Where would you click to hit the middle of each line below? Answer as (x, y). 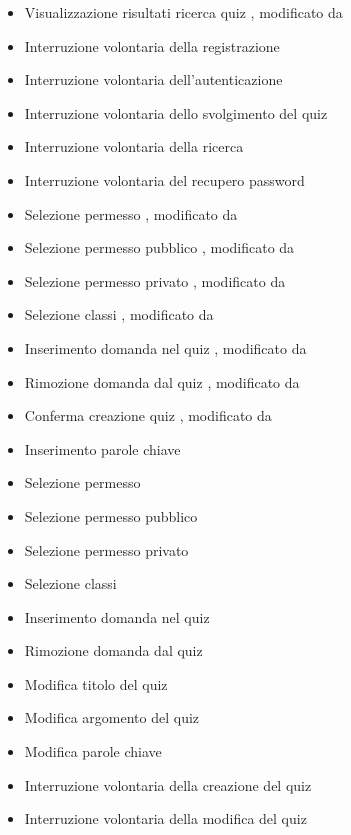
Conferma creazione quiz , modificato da (148, 415)
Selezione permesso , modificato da (131, 213)
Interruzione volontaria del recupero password (164, 179)
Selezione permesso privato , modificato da (155, 280)
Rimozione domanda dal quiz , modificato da (162, 381)
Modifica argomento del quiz (112, 717)
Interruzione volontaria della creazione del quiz (168, 784)
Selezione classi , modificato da (119, 314)
